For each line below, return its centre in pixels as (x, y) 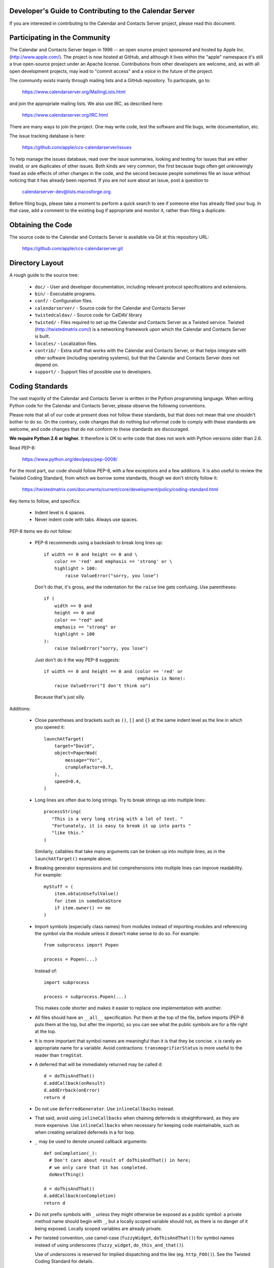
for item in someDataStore (88, 901)
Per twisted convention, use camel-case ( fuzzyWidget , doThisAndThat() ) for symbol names (134, 1238)
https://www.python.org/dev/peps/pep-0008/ (70, 459)
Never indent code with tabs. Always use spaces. (86, 519)
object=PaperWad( (76, 753)
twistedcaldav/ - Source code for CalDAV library (88, 315)
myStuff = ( (59, 887)
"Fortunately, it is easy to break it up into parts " (121, 826)
